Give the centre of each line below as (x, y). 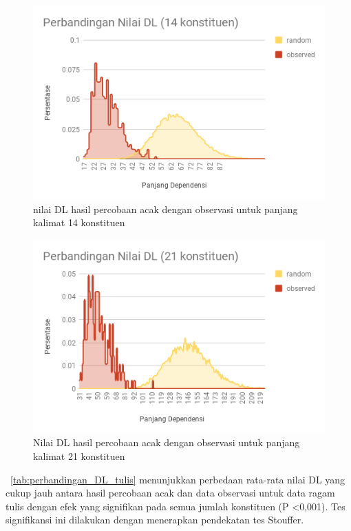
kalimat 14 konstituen (79, 222)
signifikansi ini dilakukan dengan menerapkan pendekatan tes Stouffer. (155, 520)
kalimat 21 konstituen (79, 455)
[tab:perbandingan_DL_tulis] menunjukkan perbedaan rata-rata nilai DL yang (178, 479)
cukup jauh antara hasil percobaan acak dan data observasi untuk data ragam (170, 493)
